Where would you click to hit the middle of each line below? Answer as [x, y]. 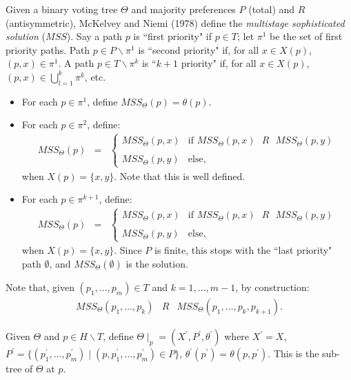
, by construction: [272, 287]
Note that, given [40, 287]
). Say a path [94, 36]
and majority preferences [183, 9]
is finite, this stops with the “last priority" [243, 250]
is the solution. [157, 263]
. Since [128, 250]
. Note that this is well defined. [180, 176]
